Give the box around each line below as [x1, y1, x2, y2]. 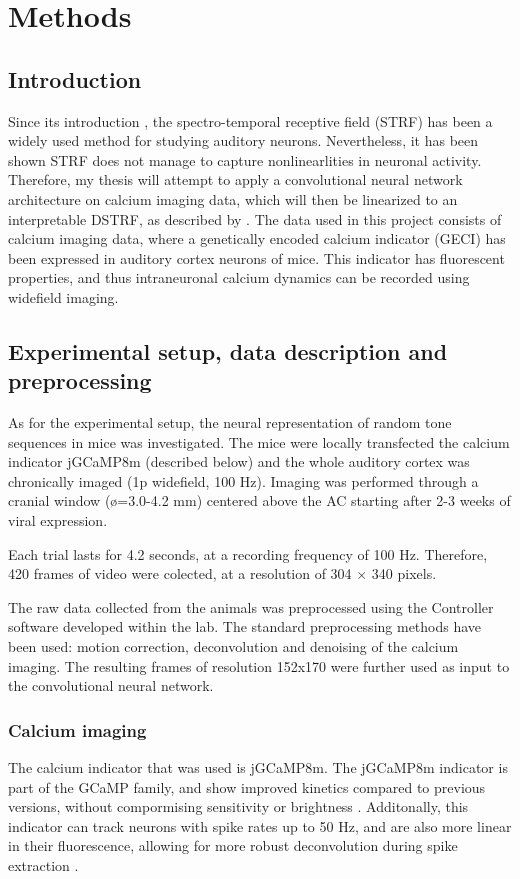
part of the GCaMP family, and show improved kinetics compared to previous [8, 776, 486, 797]
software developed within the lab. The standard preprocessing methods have [8, 616, 482, 637]
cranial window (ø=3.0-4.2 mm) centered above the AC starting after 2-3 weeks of [8, 490, 511, 511]
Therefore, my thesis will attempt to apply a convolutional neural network [8, 169, 463, 190]
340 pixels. [371, 563, 437, 584]
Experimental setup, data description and [8, 335, 448, 366]
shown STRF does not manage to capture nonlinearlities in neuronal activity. [8, 149, 482, 170]
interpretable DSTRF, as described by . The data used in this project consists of [8, 208, 502, 229]
